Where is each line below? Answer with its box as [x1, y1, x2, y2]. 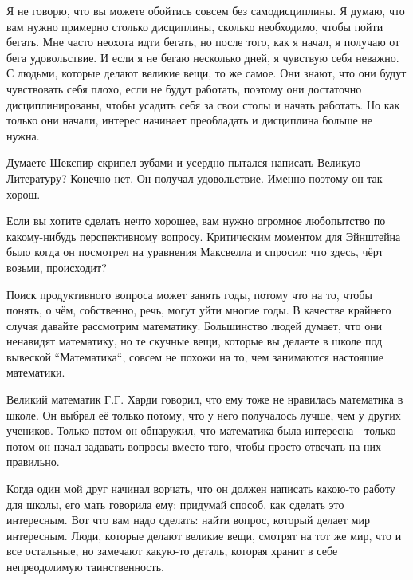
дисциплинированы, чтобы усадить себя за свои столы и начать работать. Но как [6, 96, 400, 112]
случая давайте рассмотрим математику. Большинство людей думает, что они [6, 317, 383, 333]
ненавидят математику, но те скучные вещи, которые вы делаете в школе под [6, 333, 383, 349]
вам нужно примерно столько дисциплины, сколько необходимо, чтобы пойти [6, 18, 383, 34]
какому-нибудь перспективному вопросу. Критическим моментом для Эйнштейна [6, 227, 401, 244]
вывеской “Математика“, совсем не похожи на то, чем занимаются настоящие [6, 348, 384, 365]
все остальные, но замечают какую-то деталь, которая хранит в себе [6, 543, 338, 559]
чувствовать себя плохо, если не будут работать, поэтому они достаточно [6, 80, 362, 97]
